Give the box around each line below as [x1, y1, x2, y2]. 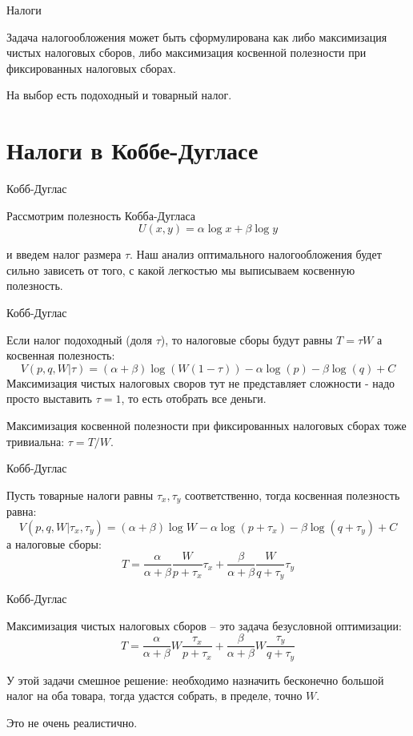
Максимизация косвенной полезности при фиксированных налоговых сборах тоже [6, 417, 407, 434]
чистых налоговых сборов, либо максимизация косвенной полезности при [6, 44, 367, 61]
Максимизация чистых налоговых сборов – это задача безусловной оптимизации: [6, 617, 402, 633]
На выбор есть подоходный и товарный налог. [6, 86, 232, 103]
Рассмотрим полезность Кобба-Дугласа [6, 207, 195, 223]
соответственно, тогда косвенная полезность [185, 486, 400, 503]
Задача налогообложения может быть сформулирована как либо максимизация [6, 28, 387, 45]
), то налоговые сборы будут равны [160, 331, 333, 348]
